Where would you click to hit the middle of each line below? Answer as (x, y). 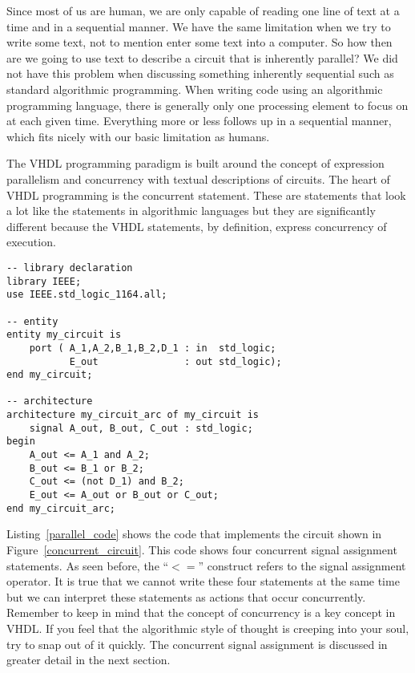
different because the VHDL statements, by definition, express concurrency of (197, 226)
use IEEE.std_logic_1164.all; (87, 295)
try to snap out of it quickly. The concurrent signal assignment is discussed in (197, 644)
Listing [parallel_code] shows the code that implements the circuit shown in (194, 534)
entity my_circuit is (64, 335)
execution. (31, 242)
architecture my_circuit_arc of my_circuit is (133, 415)
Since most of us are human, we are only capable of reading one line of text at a (203, 10)
